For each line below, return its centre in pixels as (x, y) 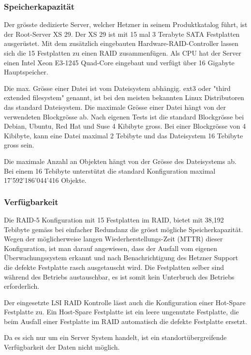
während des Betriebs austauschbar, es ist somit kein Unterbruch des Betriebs (119, 276)
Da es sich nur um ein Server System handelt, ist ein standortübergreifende (115, 337)
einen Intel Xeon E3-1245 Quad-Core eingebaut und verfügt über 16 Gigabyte (119, 62)
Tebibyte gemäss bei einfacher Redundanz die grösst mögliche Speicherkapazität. (124, 229)
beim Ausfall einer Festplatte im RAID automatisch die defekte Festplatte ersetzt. (125, 321)
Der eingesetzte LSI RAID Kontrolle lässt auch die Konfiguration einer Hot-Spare (125, 302)
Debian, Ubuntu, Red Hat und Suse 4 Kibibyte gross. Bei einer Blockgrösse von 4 (125, 126)
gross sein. (19, 145)
